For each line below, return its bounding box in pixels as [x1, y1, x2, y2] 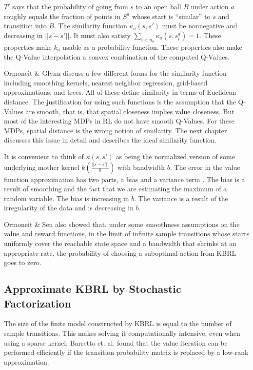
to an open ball [136, 1, 181, 11]
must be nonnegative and [162, 21, 237, 31]
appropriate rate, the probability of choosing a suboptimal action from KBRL [4, 247, 236, 258]
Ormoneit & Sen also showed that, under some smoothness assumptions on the [4, 219, 240, 229]
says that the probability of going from [12, 1, 128, 11]
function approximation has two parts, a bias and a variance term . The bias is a [4, 174, 245, 184]
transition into [4, 21, 47, 31]
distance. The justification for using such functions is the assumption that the [4, 96, 236, 106]
